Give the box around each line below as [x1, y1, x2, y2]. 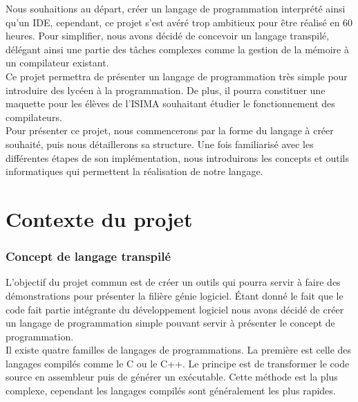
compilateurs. [6, 109, 62, 124]
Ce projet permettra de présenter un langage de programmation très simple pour [6, 68, 348, 83]
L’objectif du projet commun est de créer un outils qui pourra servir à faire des [6, 275, 341, 289]
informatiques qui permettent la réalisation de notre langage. [6, 164, 263, 179]
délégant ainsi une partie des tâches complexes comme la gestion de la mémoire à [6, 42, 349, 56]
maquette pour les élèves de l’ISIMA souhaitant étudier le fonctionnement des [6, 96, 335, 111]
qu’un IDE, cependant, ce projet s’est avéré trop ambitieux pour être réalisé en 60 [6, 15, 353, 29]
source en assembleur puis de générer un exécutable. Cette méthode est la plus [6, 369, 338, 384]
